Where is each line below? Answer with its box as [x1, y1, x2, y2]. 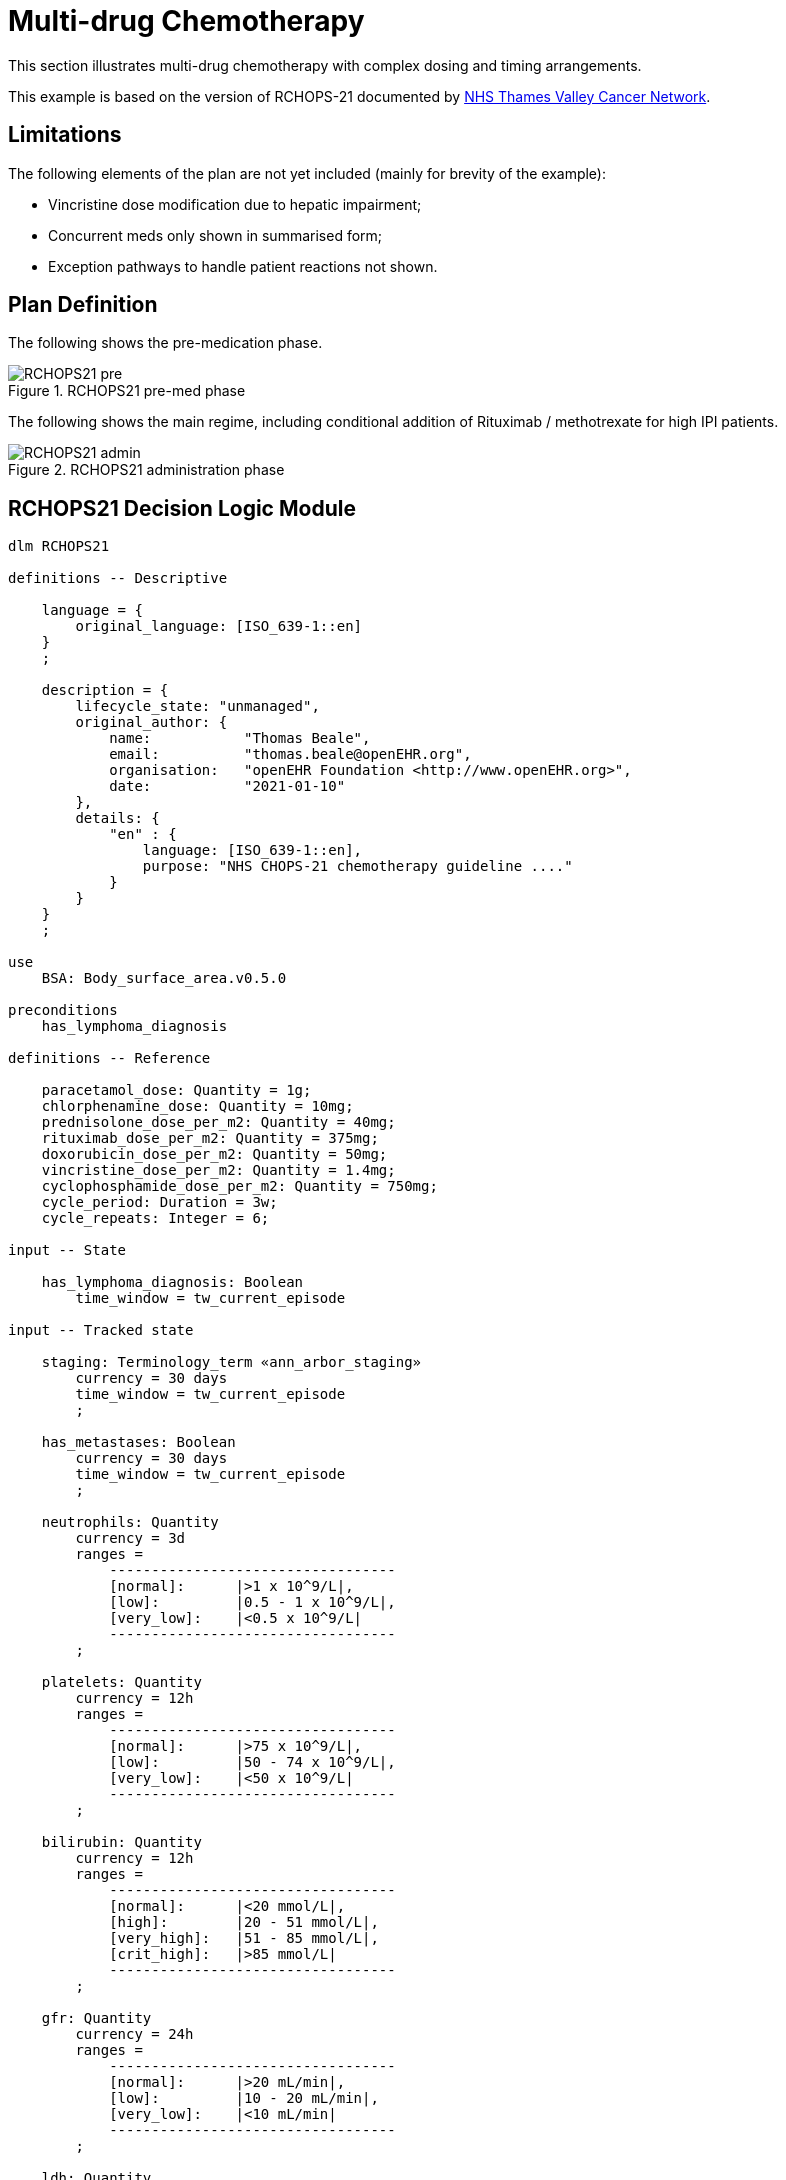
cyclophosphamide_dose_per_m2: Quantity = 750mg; [41, 1178, 438, 1195]
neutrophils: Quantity [41, 1514, 219, 1531]
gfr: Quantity [41, 2010, 152, 2027]
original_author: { [75, 714, 228, 731]
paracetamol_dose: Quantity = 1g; [41, 1082, 312, 1099]
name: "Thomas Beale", [109, 730, 371, 747]
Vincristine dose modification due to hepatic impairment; [48, 195, 422, 213]
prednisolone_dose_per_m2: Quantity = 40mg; [41, 1114, 396, 1131]
